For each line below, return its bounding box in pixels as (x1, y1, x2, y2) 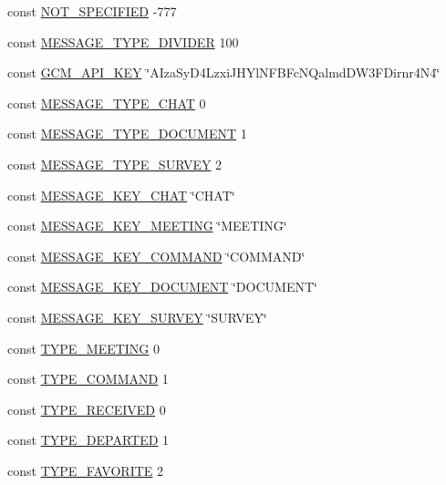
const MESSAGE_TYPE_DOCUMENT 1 (7, 124, 247, 143)
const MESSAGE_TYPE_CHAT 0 (7, 93, 206, 112)
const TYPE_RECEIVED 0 (7, 399, 166, 418)
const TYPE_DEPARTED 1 (7, 430, 170, 449)
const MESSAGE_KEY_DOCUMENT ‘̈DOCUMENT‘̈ (7, 277, 317, 296)
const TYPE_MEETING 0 (7, 338, 161, 357)
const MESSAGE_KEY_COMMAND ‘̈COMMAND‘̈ (7, 246, 306, 265)
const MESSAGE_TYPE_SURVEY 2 (7, 154, 223, 173)
